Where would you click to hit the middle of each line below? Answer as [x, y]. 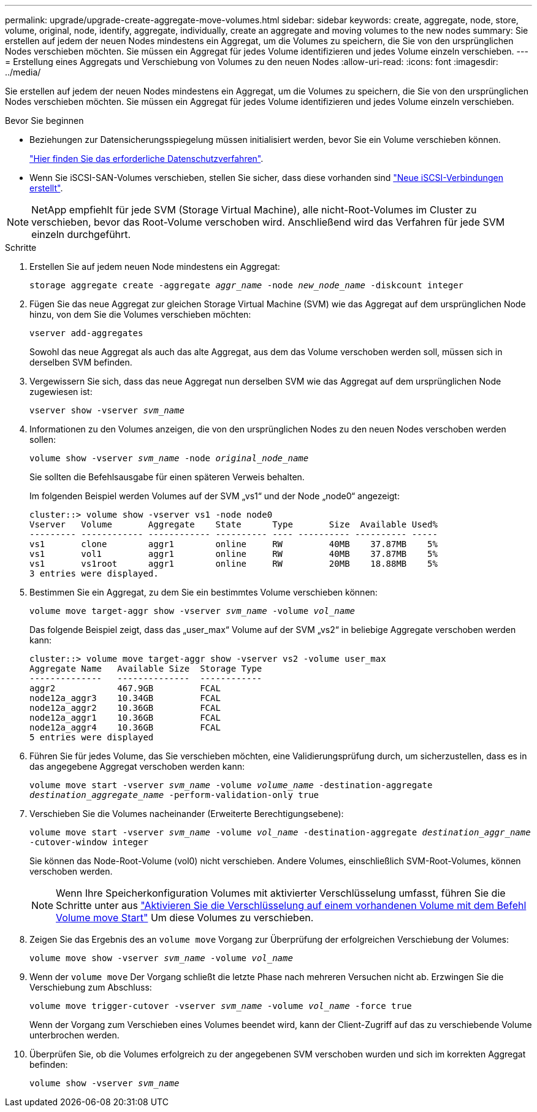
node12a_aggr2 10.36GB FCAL [125, 708]
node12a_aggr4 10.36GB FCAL [125, 727]
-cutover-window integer [89, 842]
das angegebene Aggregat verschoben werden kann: [137, 766]
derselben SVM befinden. [81, 362]
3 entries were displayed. [94, 573]
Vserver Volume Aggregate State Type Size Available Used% [234, 524]
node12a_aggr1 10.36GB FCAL [125, 718]
